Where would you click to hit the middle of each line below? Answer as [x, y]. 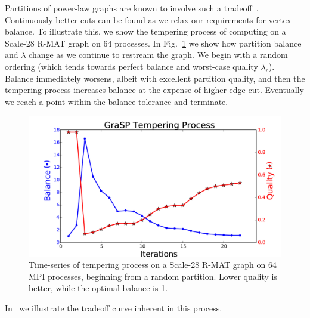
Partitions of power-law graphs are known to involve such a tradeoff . [132, 8]
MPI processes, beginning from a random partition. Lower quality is [153, 276]
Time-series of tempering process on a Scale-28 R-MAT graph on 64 [153, 265]
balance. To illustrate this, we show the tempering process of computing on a [145, 31]
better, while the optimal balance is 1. [98, 288]
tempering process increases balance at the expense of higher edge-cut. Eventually [154, 90]
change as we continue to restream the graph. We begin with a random [158, 55]
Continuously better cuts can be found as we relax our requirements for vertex [148, 19]
